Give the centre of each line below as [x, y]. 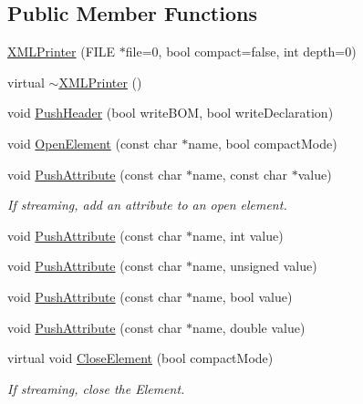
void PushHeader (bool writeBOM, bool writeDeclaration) [171, 113]
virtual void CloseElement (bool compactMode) [140, 358]
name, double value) [249, 327]
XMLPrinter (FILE [62, 52]
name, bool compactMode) [263, 143]
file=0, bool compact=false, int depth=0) [241, 52]
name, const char [240, 174]
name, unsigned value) [255, 266]
